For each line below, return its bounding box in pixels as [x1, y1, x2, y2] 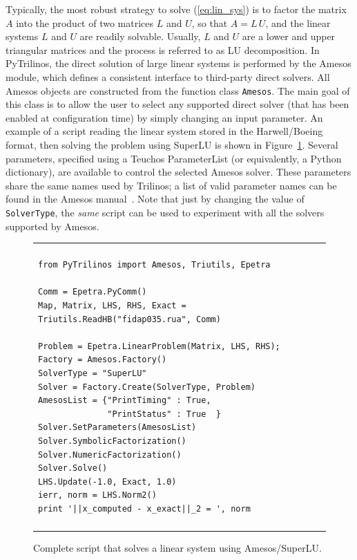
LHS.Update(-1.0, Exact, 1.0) [38, 476, 177, 487]
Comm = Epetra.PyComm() [38, 287, 147, 297]
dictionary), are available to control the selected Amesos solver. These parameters [6, 165, 351, 179]
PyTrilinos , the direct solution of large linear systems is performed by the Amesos [6, 56, 351, 71]
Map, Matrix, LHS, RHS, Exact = [38, 301, 186, 310]
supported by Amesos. [6, 218, 99, 233]
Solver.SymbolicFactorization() [38, 436, 186, 446]
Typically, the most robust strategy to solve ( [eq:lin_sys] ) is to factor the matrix [6, 2, 347, 16]
